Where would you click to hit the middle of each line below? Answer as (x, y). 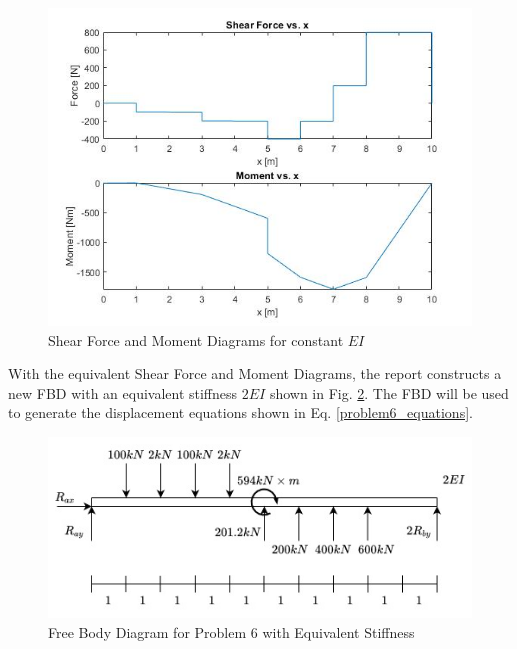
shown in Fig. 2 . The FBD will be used (389, 392)
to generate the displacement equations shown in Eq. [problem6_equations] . (240, 412)
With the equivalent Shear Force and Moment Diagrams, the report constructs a (255, 373)
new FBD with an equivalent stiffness (123, 392)
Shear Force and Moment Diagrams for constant (196, 339)
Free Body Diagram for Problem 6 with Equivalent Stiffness (231, 631)
